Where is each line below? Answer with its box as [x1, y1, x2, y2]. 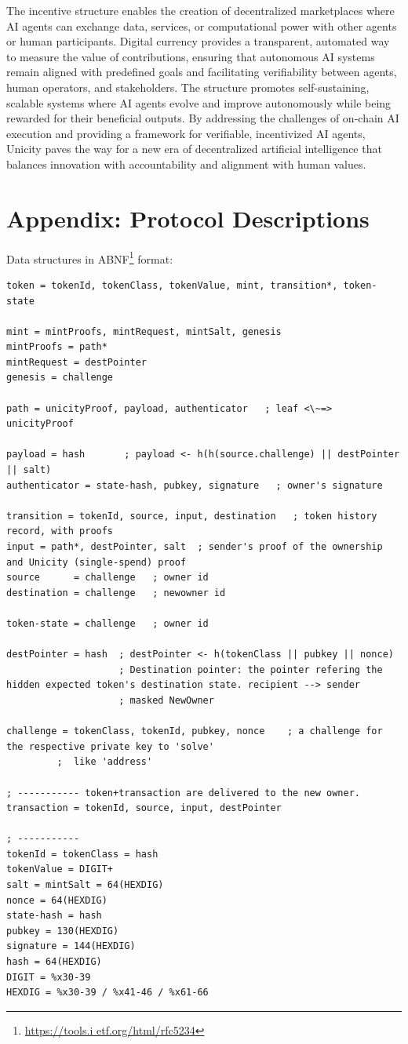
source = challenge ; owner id [6, 572, 209, 584]
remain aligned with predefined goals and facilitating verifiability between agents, [6, 64, 397, 80]
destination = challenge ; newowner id [6, 587, 226, 598]
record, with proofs [6, 526, 114, 537]
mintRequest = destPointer [6, 356, 147, 368]
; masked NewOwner [118, 694, 214, 706]
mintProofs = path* [6, 341, 107, 353]
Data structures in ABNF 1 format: [6, 248, 173, 267]
